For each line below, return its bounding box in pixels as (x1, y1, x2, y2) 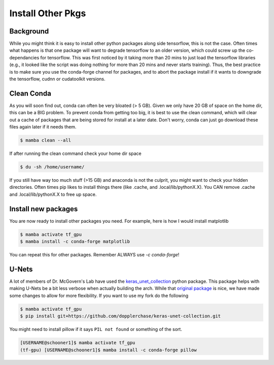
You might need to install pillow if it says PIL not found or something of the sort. (9, 326, 182, 333)
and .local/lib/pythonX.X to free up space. (9, 191, 97, 197)
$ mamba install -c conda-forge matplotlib (20, 239, 130, 245)
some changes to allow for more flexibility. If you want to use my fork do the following (9, 292, 189, 298)
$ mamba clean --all (20, 138, 71, 143)
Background (9, 27, 49, 36)
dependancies (9, 54, 40, 60)
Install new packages (9, 205, 78, 213)
